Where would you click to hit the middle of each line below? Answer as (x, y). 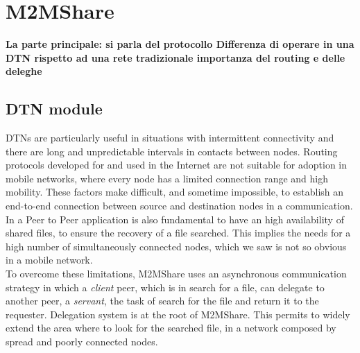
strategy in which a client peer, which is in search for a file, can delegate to (165, 287)
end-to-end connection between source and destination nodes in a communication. (179, 206)
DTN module (54, 109)
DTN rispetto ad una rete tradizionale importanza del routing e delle (175, 57)
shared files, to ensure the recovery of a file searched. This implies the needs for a (178, 233)
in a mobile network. (49, 260)
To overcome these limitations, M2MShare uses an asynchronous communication (176, 274)
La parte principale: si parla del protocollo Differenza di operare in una (180, 44)
